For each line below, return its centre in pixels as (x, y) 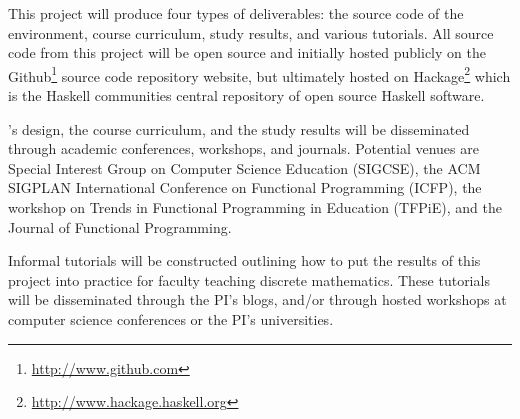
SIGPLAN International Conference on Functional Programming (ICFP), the (245, 187)
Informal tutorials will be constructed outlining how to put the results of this (244, 260)
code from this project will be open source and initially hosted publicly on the (247, 52)
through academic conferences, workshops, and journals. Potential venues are (243, 148)
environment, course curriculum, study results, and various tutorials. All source (251, 32)
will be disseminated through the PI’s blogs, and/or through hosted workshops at (257, 299)
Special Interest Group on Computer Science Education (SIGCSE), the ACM (244, 167)
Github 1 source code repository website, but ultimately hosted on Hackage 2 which (259, 74)
